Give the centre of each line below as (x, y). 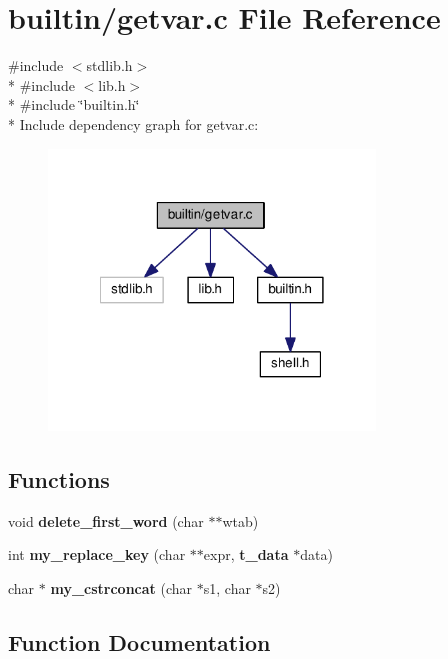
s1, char (227, 588)
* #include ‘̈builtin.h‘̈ (74, 104)
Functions (59, 479)
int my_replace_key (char (97, 554)
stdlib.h (109, 65)
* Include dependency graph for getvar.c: (133, 123)
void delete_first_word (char (106, 520)
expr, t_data (246, 554)
